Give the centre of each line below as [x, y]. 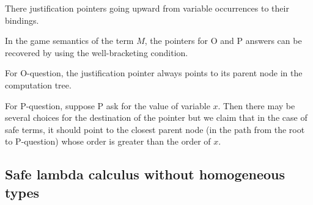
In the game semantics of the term [69, 41]
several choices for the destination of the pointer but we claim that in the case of [156, 117]
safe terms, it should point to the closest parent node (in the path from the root [155, 129]
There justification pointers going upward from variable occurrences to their [147, 8]
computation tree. [38, 85]
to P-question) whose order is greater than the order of [108, 141]
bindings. [22, 20]
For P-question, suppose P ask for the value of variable [108, 105]
